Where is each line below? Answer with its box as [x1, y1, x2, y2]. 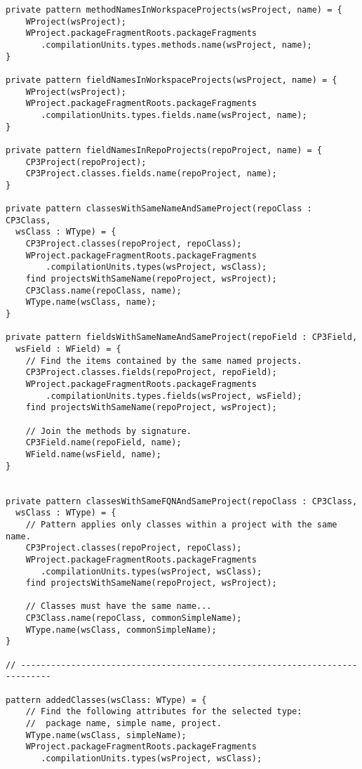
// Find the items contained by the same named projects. [25, 355, 302, 366]
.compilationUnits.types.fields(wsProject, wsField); [46, 390, 302, 401]
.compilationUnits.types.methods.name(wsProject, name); [41, 39, 312, 50]
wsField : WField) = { [15, 344, 121, 355]
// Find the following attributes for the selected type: [25, 706, 302, 717]
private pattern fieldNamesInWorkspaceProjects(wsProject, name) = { [6, 74, 337, 85]
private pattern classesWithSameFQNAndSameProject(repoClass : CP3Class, [6, 496, 358, 506]
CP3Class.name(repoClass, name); [25, 285, 182, 296]
